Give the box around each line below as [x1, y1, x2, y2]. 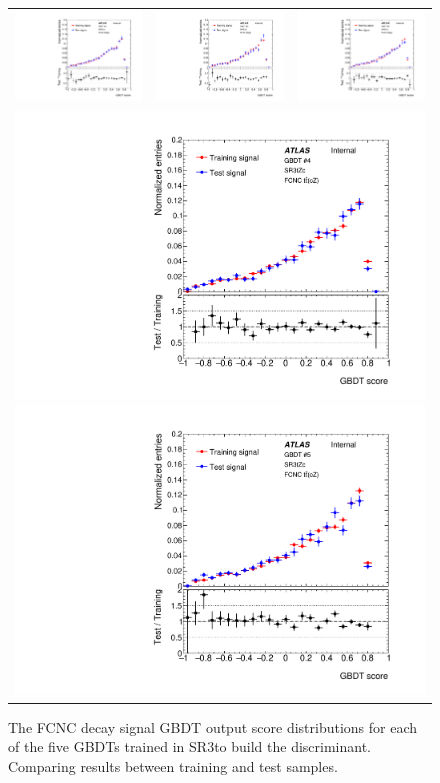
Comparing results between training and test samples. [8, 755, 338, 776]
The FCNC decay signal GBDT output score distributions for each [8, 716, 418, 737]
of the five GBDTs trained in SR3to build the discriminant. [8, 736, 372, 757]
